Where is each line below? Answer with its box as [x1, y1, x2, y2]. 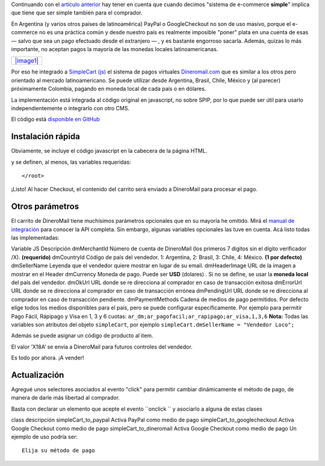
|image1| [14, 57, 39, 65]
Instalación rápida [11, 131, 81, 141]
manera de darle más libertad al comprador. [11, 394, 120, 402]
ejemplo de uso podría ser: [11, 433, 78, 440]
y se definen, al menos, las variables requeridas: [11, 158, 132, 166]
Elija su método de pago [22, 447, 95, 454]
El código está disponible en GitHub [11, 116, 101, 123]
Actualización [11, 370, 64, 380]
